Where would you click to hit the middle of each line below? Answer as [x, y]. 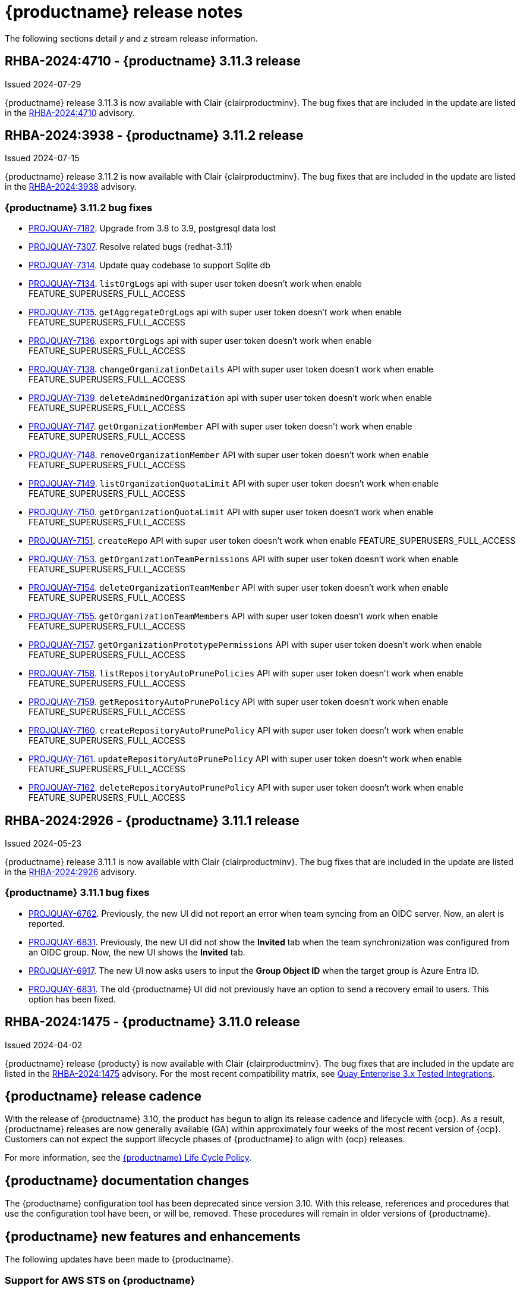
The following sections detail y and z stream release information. [131, 38]
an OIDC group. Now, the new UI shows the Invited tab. [137, 952]
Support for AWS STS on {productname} [100, 1280]
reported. [47, 923]
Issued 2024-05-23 [43, 844]
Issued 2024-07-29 [43, 84]
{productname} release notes [124, 12]
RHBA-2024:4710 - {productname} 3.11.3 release [153, 61]
